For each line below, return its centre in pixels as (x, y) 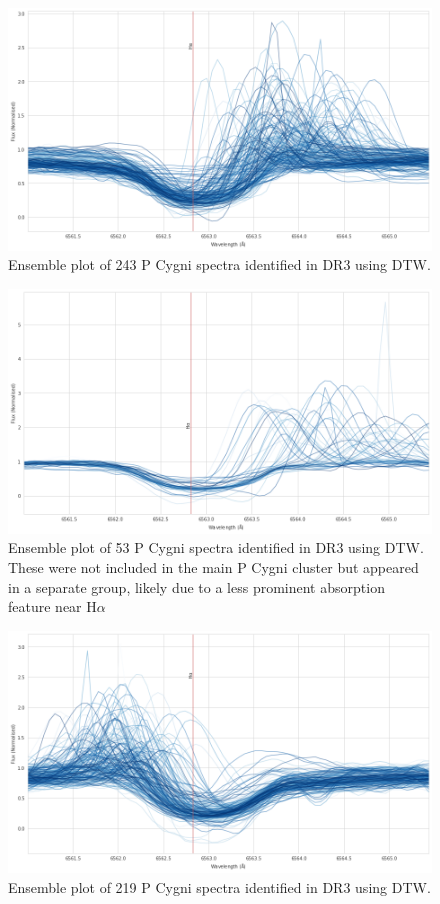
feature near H (52, 606)
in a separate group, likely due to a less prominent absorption (196, 586)
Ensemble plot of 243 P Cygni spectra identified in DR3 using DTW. (219, 264)
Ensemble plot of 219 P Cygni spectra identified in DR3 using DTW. (219, 886)
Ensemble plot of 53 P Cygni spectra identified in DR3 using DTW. (216, 547)
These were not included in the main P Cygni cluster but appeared (213, 567)
